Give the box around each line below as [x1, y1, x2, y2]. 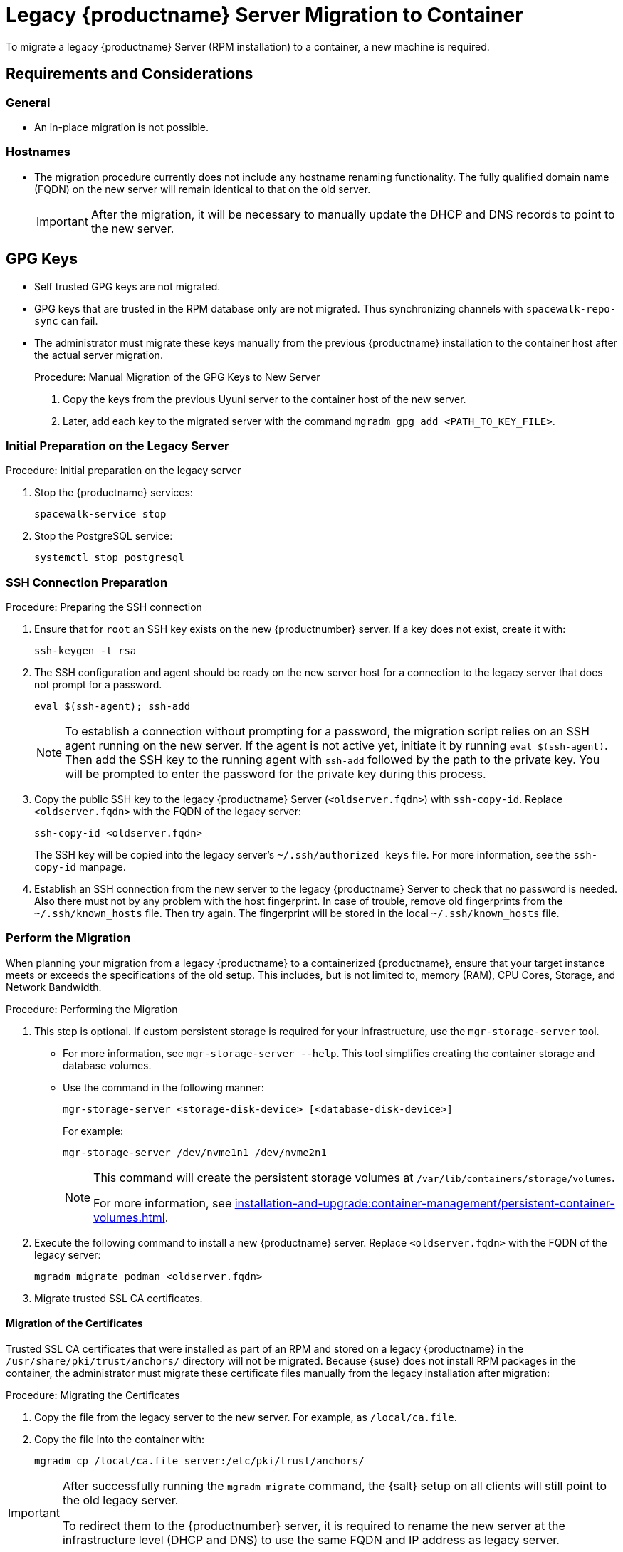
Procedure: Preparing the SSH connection [6, 601, 202, 614]
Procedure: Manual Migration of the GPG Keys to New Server [34, 370, 320, 383]
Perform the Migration [6, 930, 131, 945]
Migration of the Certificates [6, 1317, 143, 1330]
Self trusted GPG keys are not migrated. [34, 280, 221, 293]
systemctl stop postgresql [34, 552, 184, 564]
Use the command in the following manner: [63, 1081, 264, 1094]
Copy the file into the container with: [34, 1433, 205, 1446]
